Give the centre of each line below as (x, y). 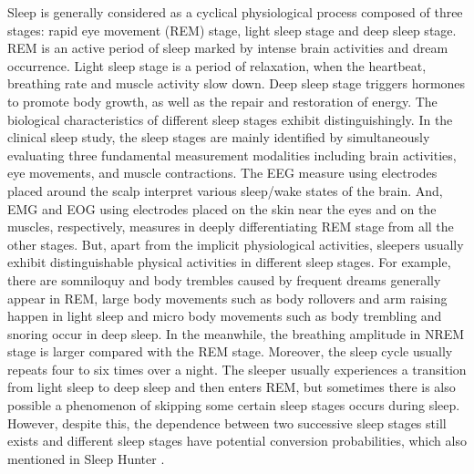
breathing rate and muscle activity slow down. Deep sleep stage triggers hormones (237, 83)
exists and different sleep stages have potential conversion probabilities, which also (237, 441)
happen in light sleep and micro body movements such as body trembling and (225, 316)
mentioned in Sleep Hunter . (86, 458)
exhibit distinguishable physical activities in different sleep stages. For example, (229, 262)
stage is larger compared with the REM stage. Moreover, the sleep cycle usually (230, 351)
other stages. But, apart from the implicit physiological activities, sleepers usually (236, 244)
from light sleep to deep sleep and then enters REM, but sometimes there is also (232, 387)
